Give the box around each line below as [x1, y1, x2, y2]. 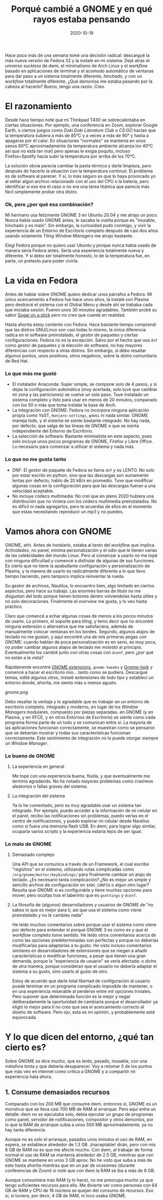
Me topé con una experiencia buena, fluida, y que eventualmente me [12, 773, 150, 779]
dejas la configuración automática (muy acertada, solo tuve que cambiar [12, 387, 158, 392]
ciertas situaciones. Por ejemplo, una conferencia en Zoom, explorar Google [5, 122, 158, 128]
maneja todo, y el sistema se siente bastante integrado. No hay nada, [12, 417, 151, 424]
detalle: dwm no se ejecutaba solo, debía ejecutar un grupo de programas [5, 1111, 153, 1117]
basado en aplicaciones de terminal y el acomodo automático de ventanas [5, 68, 154, 74]
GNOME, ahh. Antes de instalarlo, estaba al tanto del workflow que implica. [5, 542, 156, 548]
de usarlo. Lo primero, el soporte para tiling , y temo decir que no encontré [5, 618, 154, 624]
